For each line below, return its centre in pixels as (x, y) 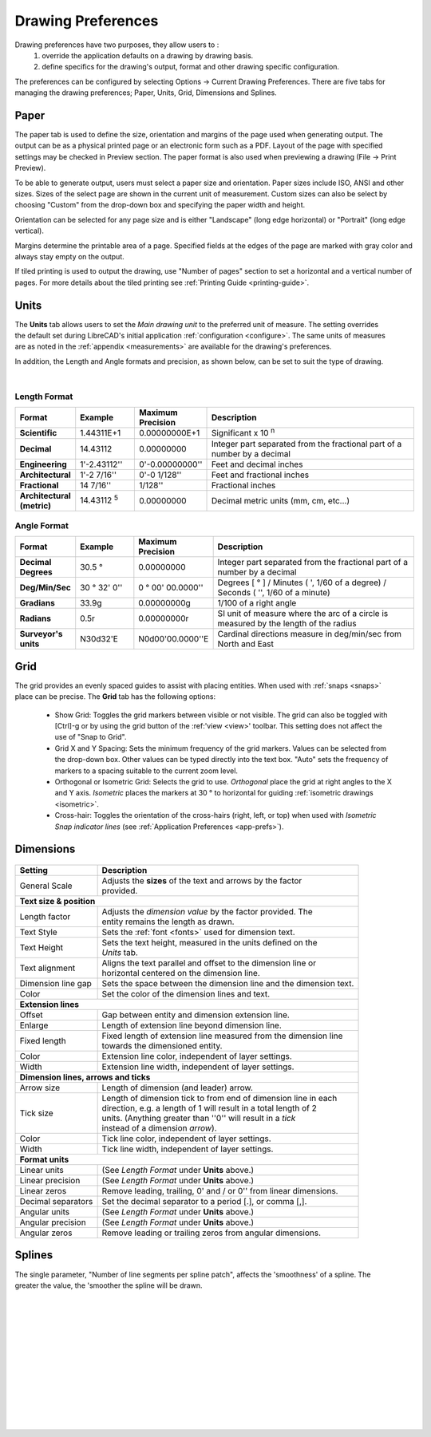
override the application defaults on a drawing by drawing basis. (148, 55)
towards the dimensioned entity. (162, 1046)
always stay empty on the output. (69, 256)
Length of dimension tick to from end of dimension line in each (219, 1098)
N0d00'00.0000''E (174, 639)
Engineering (43, 464)
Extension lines (49, 1004)
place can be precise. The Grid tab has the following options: (115, 697)
